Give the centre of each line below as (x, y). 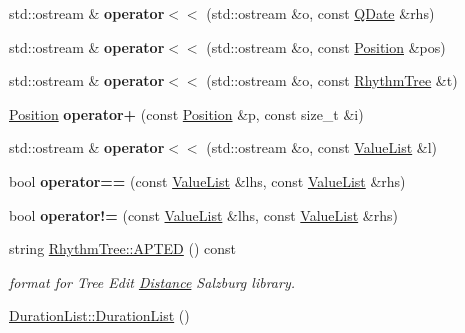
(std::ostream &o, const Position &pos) (326, 46)
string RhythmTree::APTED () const (122, 248)
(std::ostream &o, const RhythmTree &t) (332, 80)
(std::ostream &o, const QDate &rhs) (320, 13)
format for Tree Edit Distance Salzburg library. (152, 281)
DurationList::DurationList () (99, 315)
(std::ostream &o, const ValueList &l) (322, 147)
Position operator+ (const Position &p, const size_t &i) (186, 113)
